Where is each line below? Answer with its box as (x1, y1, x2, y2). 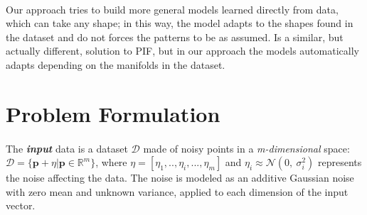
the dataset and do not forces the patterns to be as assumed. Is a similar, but (6, 29, 344, 44)
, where (95, 155, 127, 170)
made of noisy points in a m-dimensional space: (143, 140, 350, 155)
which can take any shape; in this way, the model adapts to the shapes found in (6, 16, 353, 31)
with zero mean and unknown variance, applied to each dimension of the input (6, 184, 349, 199)
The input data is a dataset (6, 140, 128, 155)
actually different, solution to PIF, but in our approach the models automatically (6, 43, 359, 58)
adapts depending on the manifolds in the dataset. (6, 57, 225, 72)
